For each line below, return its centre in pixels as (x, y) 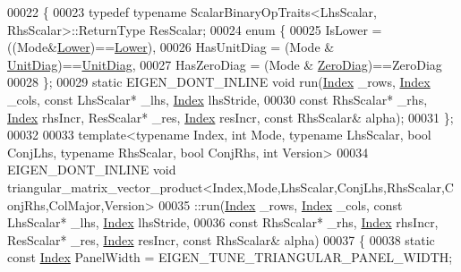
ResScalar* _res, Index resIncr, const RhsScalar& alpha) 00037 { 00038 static (221, 239)
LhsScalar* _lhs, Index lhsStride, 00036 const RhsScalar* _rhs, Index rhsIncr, (223, 222)
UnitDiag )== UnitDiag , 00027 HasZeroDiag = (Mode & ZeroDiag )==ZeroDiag (225, 64)
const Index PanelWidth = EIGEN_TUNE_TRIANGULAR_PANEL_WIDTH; (230, 257)
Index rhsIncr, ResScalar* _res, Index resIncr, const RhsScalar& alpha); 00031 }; (230, 117)
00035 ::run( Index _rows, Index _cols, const (281, 204)
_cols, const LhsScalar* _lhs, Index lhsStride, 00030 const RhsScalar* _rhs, (218, 99)
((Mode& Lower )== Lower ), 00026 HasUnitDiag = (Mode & (171, 47)
